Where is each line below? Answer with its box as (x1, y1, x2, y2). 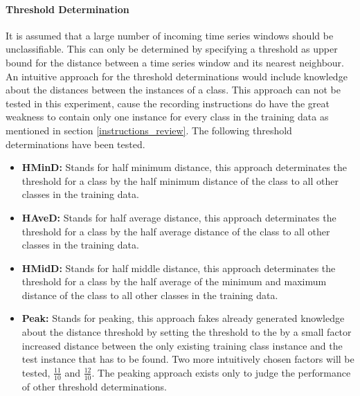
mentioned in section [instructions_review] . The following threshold (6, 123, 292, 137)
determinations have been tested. (6, 136, 145, 151)
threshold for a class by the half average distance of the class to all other (21, 224, 330, 238)
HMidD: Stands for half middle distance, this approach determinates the (21, 260, 336, 275)
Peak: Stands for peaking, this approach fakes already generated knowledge (21, 311, 345, 325)
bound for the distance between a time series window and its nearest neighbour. (6, 55, 344, 69)
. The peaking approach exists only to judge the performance (91, 365, 351, 379)
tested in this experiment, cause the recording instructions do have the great (6, 96, 330, 110)
